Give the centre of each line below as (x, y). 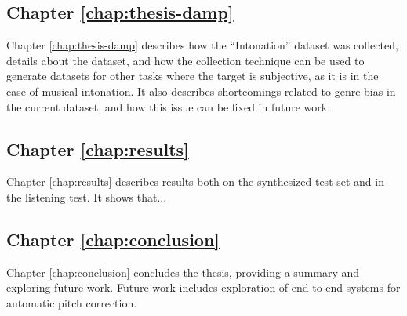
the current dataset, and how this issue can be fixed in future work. (169, 106)
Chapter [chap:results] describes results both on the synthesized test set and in (195, 182)
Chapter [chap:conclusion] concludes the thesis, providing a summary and (183, 272)
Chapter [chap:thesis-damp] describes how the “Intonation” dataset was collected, (202, 45)
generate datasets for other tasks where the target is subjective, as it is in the (193, 76)
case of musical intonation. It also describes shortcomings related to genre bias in (201, 91)
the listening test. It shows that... (87, 196)
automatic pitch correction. (72, 302)
